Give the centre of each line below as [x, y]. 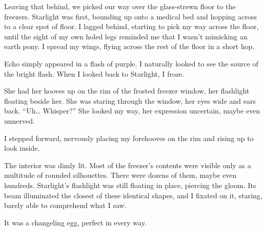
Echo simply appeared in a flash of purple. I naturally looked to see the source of [131, 63]
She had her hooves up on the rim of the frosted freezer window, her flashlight [127, 91]
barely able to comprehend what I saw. [65, 205]
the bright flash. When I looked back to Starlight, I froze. [94, 73]
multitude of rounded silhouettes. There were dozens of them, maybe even [120, 175]
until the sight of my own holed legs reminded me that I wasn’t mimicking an [126, 36]
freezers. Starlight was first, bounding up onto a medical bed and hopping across [130, 16]
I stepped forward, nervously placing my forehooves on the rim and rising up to [129, 138]
